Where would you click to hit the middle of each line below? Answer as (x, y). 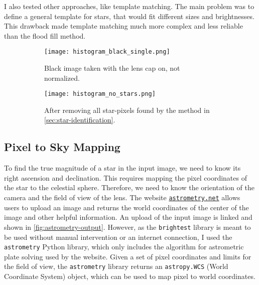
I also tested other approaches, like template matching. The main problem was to (129, 6)
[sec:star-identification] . (80, 120)
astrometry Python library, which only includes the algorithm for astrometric (124, 247)
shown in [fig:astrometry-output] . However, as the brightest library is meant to (127, 227)
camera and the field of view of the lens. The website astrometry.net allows (122, 197)
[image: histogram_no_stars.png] (100, 94)
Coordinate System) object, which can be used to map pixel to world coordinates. (130, 276)
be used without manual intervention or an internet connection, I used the (118, 237)
